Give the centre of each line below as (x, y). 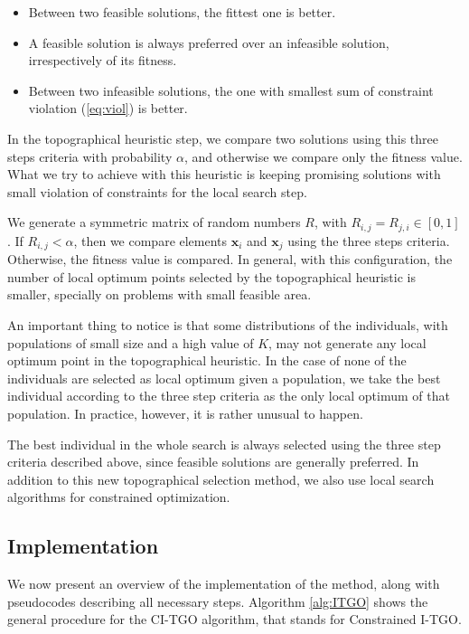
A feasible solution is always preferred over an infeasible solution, (209, 42)
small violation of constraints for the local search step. (157, 191)
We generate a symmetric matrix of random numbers (154, 222)
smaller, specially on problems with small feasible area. (159, 294)
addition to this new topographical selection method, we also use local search (221, 479)
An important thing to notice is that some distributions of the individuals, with (228, 325)
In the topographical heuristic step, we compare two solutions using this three (223, 138)
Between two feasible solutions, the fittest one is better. (182, 12)
